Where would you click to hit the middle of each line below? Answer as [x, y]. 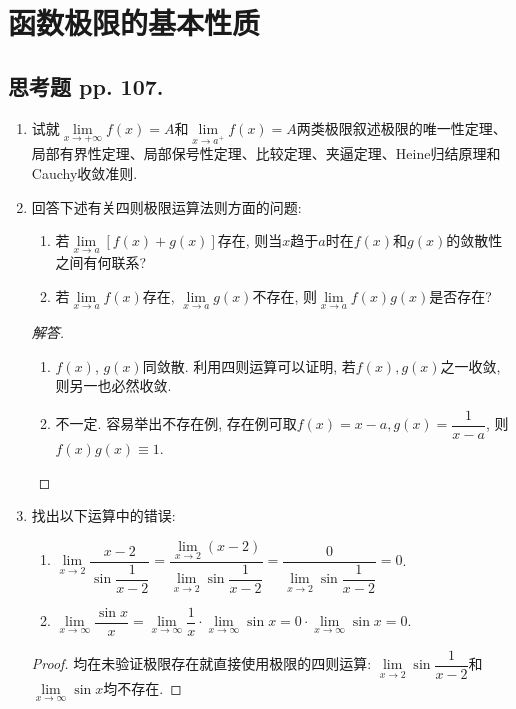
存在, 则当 [250, 240]
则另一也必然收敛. [113, 385]
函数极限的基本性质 [134, 22]
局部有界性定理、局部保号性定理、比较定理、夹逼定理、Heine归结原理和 [266, 153]
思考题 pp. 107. [86, 85]
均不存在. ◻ [142, 688]
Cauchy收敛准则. [84, 172]
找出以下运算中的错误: [103, 515]
